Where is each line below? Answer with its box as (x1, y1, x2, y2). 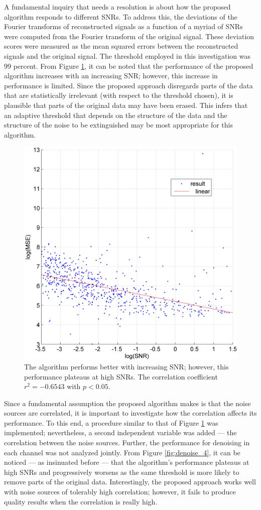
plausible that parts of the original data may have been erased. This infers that (4, 99, 248, 110)
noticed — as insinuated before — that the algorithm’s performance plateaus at (4, 457, 249, 467)
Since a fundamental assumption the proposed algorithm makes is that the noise (4, 398, 251, 408)
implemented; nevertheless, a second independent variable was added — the (4, 427, 237, 438)
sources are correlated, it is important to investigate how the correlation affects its (4, 408, 257, 418)
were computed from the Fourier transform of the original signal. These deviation (4, 31, 254, 41)
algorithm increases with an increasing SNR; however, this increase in (4, 70, 218, 81)
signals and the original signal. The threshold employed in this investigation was (4, 50, 251, 61)
